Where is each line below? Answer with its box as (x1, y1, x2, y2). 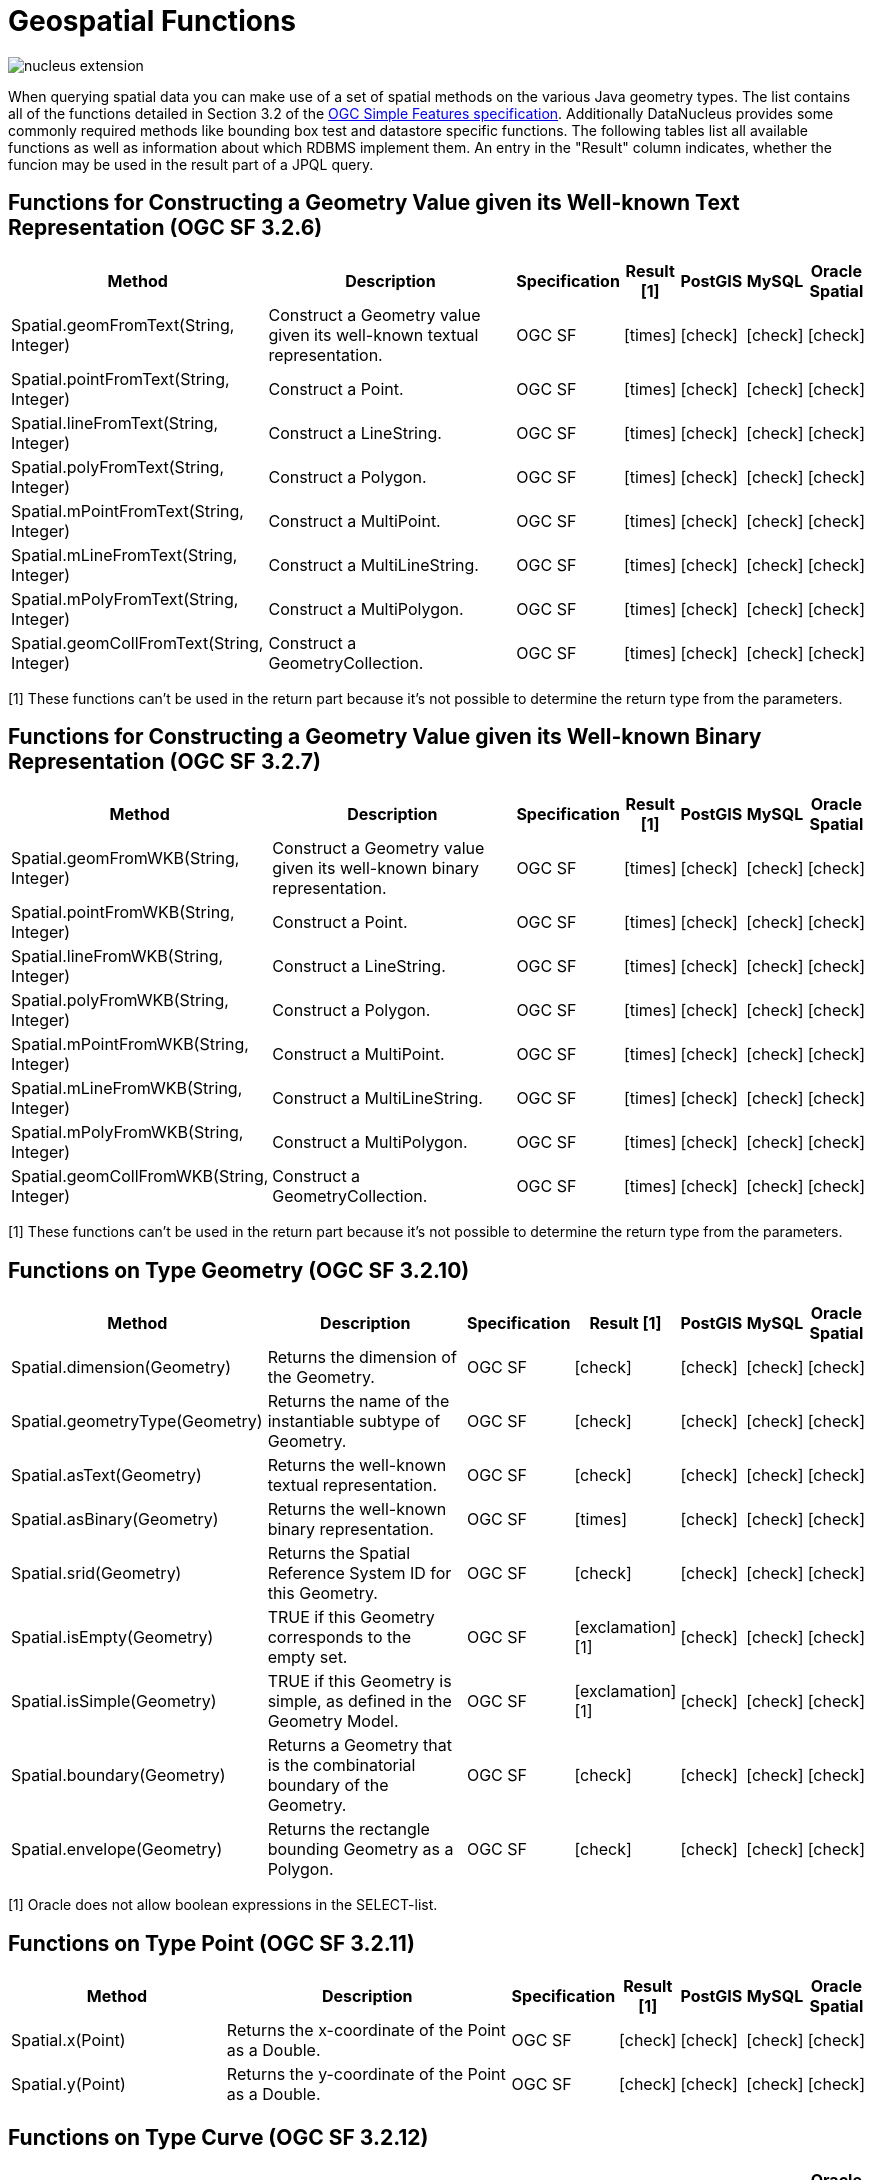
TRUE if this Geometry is (267, 1671, 452, 1692)
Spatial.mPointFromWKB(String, (11, 1034, 249, 1055)
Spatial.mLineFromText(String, (11, 544, 238, 565)
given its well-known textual (268, 324, 479, 345)
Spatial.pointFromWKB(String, (11, 902, 235, 923)
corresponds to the (267, 1627, 411, 1648)
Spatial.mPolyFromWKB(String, (11, 1122, 244, 1143)
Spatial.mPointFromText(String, (11, 500, 244, 521)
